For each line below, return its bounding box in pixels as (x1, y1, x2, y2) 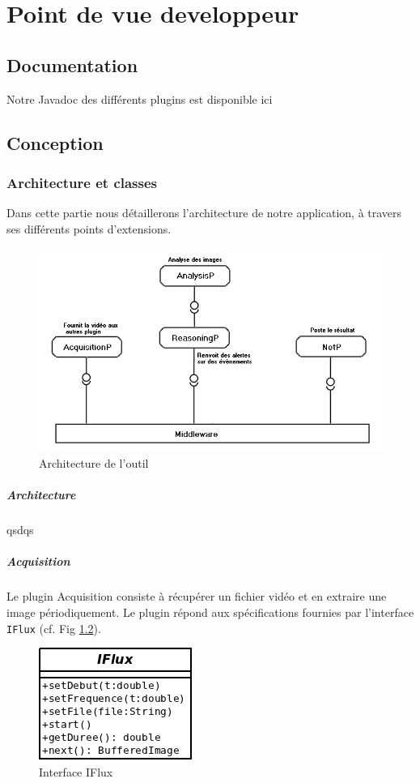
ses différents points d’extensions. (6, 220, 172, 237)
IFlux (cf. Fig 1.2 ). (6, 619, 101, 636)
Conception (6, 130, 104, 155)
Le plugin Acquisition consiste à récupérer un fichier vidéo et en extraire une (6, 588, 387, 605)
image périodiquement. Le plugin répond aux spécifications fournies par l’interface (6, 603, 414, 620)
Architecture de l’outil (39, 455, 149, 471)
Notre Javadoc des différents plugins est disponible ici (6, 90, 273, 107)
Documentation (6, 52, 138, 77)
